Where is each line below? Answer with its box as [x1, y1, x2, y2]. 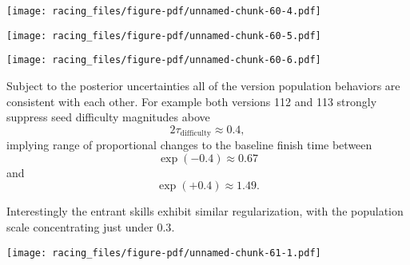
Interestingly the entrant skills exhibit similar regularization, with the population [6, 203, 404, 220]
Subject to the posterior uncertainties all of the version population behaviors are [6, 77, 400, 93]
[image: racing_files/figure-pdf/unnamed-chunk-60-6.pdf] [6, 54, 321, 66]
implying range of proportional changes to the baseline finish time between [6, 136, 372, 153]
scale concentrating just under [6, 218, 153, 235]
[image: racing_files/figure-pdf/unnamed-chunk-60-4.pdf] [6, 6, 321, 17]
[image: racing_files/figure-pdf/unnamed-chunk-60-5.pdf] [6, 30, 321, 42]
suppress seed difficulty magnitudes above [6, 109, 210, 125]
